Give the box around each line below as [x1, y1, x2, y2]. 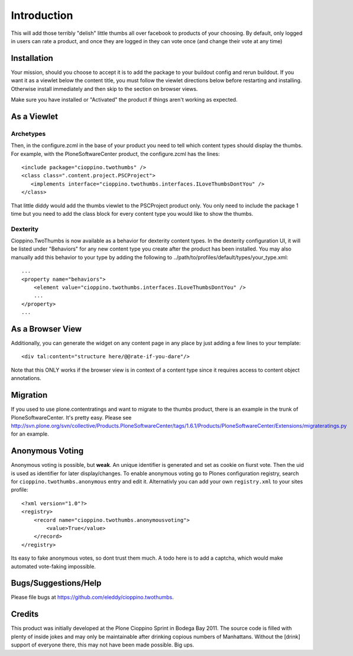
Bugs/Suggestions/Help [11, 578, 102, 588]
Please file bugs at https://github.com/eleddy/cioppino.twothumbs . [11, 594, 174, 601]
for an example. [11, 430, 50, 437]
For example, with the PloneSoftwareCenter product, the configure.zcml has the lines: [11, 150, 220, 157]
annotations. [11, 375, 41, 382]
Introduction [11, 9, 73, 22]
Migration [11, 390, 48, 400]
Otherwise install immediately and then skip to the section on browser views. [11, 85, 198, 92]
